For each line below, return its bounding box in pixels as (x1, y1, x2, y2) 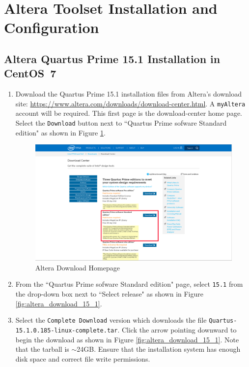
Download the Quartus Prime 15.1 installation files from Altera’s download (15, 89, 242, 99)
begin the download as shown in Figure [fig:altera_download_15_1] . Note (15, 334, 239, 344)
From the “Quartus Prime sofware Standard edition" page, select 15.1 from (15, 279, 243, 289)
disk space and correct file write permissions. (15, 353, 150, 364)
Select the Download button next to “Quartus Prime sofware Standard (15, 118, 227, 128)
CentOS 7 (4, 66, 56, 81)
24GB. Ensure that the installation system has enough (77, 344, 241, 354)
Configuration (4, 17, 99, 37)
